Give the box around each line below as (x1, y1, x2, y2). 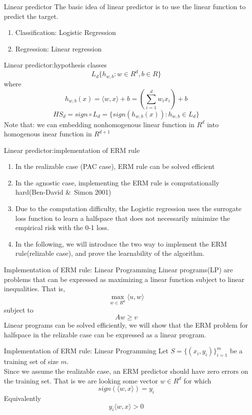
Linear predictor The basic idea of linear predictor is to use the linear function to (4, 1, 246, 11)
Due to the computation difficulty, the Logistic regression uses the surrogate (15, 203, 242, 214)
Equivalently (4, 393, 41, 403)
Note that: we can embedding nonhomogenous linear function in (4, 119, 195, 129)
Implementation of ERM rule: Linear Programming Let (4, 346, 168, 356)
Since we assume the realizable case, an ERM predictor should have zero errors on (4, 365, 249, 376)
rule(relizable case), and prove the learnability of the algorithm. (15, 248, 204, 258)
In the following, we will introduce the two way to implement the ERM (15, 238, 227, 249)
